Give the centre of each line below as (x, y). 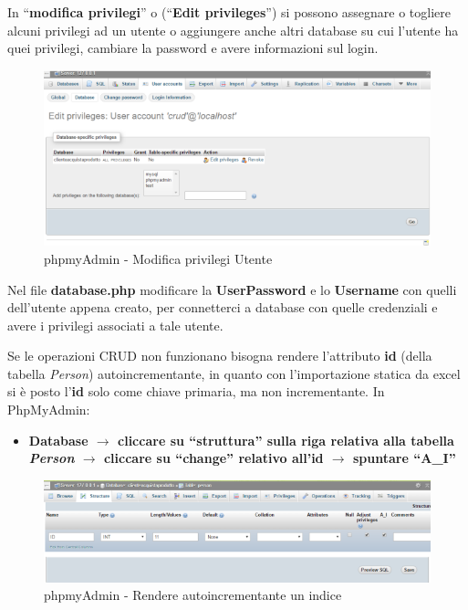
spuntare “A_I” (405, 458)
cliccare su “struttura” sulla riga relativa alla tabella (286, 440)
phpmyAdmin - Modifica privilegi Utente (158, 258)
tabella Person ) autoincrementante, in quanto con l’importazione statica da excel (234, 373)
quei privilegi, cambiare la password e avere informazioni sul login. (193, 48)
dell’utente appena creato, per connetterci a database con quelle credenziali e (223, 307)
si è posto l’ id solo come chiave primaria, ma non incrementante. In (196, 391)
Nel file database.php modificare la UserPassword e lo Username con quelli (232, 289)
